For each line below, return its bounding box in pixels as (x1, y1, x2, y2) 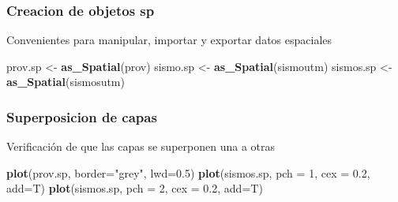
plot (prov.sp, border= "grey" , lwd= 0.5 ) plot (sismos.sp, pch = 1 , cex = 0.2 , (6, 164, 370, 181)
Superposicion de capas (6, 107, 157, 126)
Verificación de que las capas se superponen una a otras (6, 138, 275, 155)
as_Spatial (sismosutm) (6, 73, 125, 90)
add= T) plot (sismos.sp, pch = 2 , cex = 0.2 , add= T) (6, 180, 263, 196)
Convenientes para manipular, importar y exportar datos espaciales (6, 32, 332, 48)
